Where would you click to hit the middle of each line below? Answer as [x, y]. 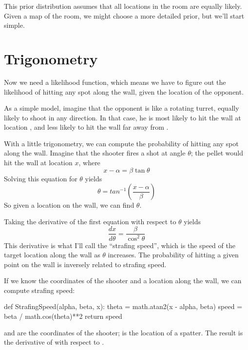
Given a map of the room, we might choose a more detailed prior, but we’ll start [124, 15]
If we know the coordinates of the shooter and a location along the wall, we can [123, 281]
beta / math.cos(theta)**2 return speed [63, 316]
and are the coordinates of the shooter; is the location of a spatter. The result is [124, 332]
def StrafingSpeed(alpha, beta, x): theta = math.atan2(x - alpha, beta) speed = [123, 306]
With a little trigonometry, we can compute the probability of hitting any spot [121, 143]
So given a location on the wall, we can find [69, 205]
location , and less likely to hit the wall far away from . [86, 127]
